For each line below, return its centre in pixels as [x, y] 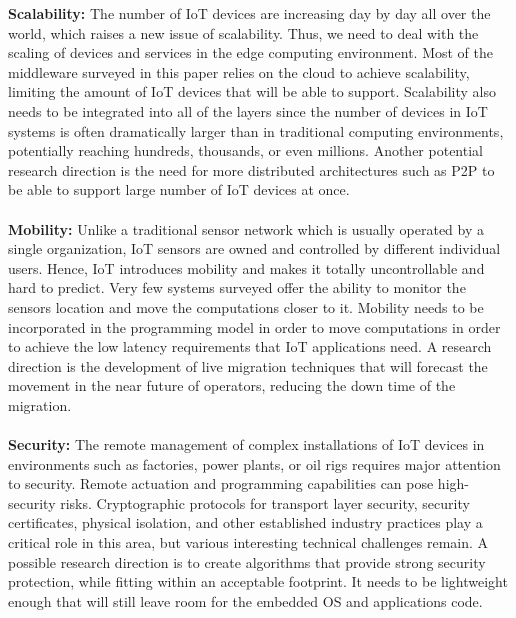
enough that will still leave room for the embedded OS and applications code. [245, 600]
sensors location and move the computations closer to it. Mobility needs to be [246, 306]
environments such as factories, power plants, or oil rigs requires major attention [254, 463]
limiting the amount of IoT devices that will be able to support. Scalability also [252, 91]
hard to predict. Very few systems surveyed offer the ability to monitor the [237, 287]
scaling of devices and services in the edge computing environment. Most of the [250, 52]
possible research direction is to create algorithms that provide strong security [247, 561]
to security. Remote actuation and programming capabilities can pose [221, 483]
